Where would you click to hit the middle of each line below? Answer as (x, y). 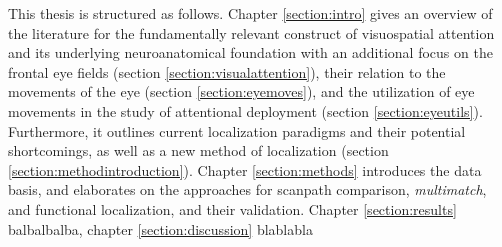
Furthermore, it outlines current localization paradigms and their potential (237, 130)
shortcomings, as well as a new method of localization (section (198, 150)
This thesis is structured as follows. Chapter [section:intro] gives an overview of (250, 13)
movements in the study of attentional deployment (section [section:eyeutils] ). (245, 110)
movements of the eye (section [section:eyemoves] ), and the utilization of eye (241, 91)
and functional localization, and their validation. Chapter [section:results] (232, 208)
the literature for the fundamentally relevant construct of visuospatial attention (251, 32)
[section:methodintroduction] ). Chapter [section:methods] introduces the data (245, 169)
